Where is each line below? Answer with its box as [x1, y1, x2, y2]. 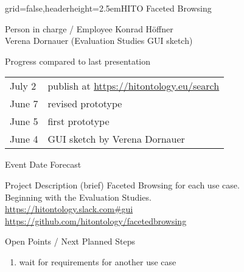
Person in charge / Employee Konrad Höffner [5, 22, 173, 35]
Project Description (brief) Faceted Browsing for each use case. [5, 178, 240, 191]
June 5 [10, 114, 38, 129]
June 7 [10, 96, 38, 111]
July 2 [10, 79, 37, 93]
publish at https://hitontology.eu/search [47, 79, 220, 93]
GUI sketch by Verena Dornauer [47, 132, 185, 146]
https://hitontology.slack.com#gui [5, 202, 133, 215]
